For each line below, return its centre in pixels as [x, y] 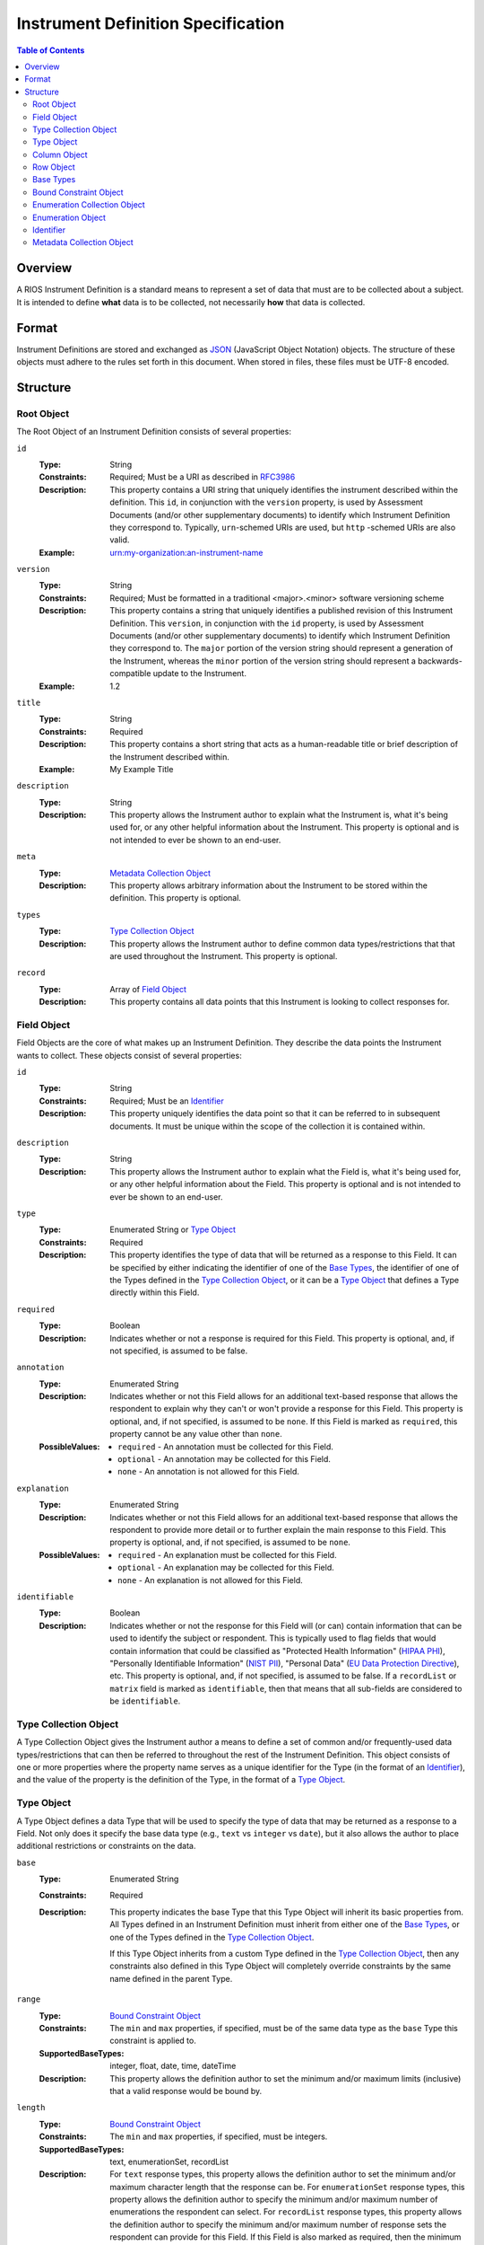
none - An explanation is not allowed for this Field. [211, 1580]
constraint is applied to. [153, 2041]
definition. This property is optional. [176, 898]
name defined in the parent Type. [171, 1978]
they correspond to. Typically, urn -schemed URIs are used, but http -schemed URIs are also [283, 527]
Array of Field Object [148, 989]
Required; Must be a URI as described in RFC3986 [203, 477]
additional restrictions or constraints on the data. [106, 1846]
